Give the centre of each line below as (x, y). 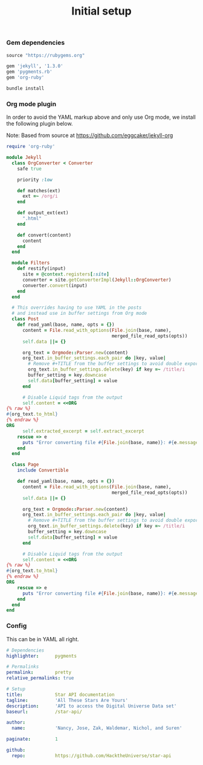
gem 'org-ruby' (25, 78)
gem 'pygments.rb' (29, 72)
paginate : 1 (32, 739)
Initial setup (101, 11)
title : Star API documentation (60, 695)
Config (17, 626)
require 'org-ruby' (31, 147)
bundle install (25, 89)
